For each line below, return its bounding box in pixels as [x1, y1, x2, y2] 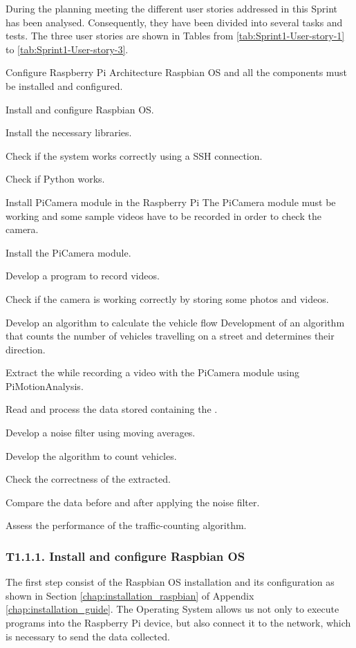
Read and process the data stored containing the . [6, 402, 218, 416]
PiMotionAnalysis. [6, 378, 84, 393]
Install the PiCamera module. [6, 245, 131, 259]
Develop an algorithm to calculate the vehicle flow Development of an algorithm [6, 315, 345, 329]
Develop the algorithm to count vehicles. [6, 448, 177, 463]
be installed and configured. [6, 78, 123, 93]
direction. [6, 342, 46, 356]
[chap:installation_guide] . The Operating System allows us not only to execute [6, 602, 339, 616]
